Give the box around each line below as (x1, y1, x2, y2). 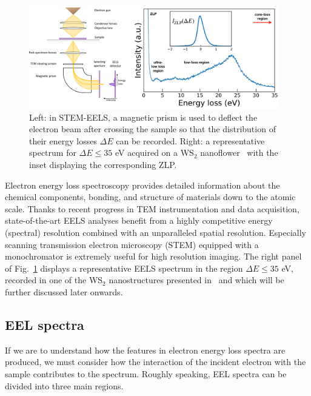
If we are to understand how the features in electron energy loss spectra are (5, 343, 286, 356)
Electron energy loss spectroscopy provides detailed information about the (5, 178, 280, 191)
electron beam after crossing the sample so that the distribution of (29, 122, 276, 135)
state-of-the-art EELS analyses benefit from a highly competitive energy (5, 214, 273, 227)
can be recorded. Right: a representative (116, 134, 265, 147)
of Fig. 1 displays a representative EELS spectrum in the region (5, 261, 243, 274)
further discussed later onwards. (5, 285, 123, 298)
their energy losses (29, 134, 97, 147)
